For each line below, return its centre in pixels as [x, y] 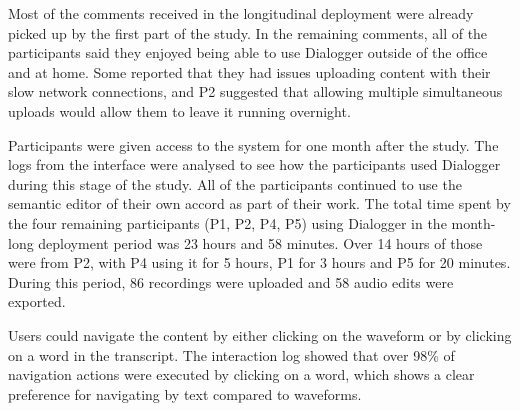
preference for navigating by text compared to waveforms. [185, 393]
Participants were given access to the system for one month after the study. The [253, 144]
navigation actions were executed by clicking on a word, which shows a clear [241, 374]
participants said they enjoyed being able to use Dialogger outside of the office [248, 52]
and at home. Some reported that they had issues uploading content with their [249, 71]
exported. [37, 301]
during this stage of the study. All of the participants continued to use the [235, 183]
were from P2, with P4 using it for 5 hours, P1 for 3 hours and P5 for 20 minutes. [259, 262]
